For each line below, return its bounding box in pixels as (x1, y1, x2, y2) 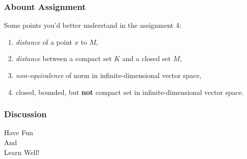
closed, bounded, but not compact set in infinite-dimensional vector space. (15, 86, 244, 97)
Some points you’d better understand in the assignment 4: (4, 20, 181, 30)
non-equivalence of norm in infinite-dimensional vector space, (15, 70, 202, 80)
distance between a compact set (15, 53, 112, 64)
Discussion (4, 108, 47, 120)
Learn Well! (4, 147, 40, 157)
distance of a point (15, 36, 72, 47)
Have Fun (4, 127, 33, 138)
